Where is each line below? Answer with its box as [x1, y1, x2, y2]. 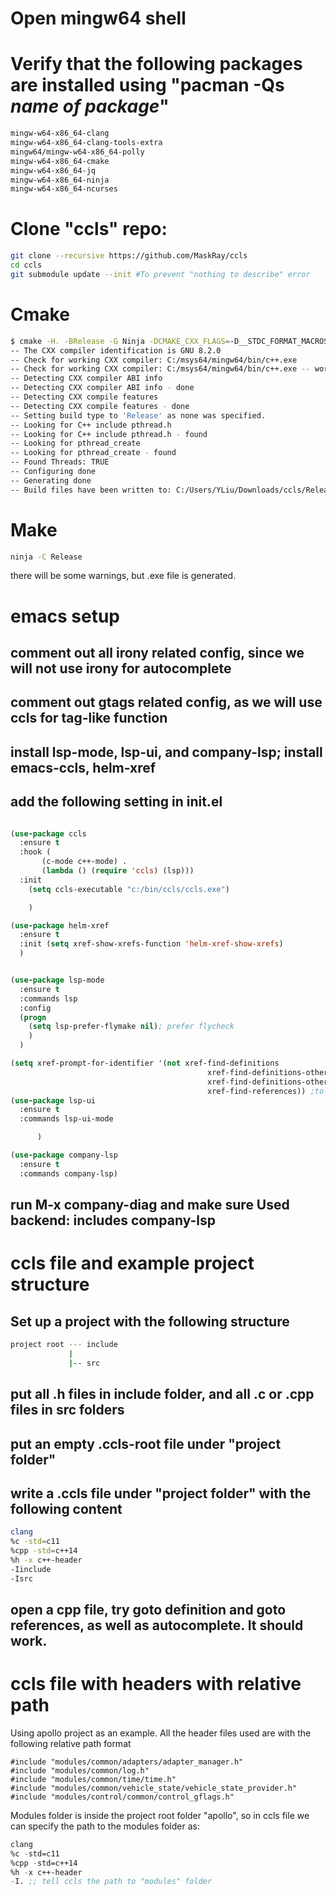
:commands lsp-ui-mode [19, 1114, 114, 1124]
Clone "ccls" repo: [10, 218, 168, 241]
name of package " [10, 95, 170, 118]
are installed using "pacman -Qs [10, 74, 285, 97]
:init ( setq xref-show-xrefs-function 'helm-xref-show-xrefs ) [19, 939, 284, 949]
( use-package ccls [10, 828, 87, 839]
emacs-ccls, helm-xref [10, 759, 157, 776]
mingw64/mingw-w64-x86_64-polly [10, 147, 145, 157]
